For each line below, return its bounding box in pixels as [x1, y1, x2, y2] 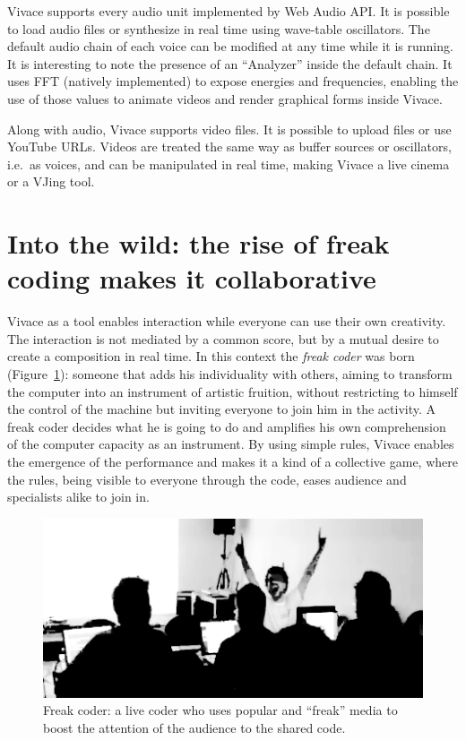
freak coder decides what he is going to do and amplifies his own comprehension [7, 417, 446, 435]
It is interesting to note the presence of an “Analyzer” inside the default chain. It [7, 54, 453, 73]
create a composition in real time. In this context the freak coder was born [7, 347, 415, 366]
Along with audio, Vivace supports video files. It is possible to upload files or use [7, 119, 452, 138]
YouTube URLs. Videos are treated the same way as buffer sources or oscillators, [7, 137, 452, 156]
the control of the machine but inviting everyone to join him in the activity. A [7, 400, 436, 418]
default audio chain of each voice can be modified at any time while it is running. [7, 37, 453, 56]
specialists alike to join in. [7, 487, 150, 506]
